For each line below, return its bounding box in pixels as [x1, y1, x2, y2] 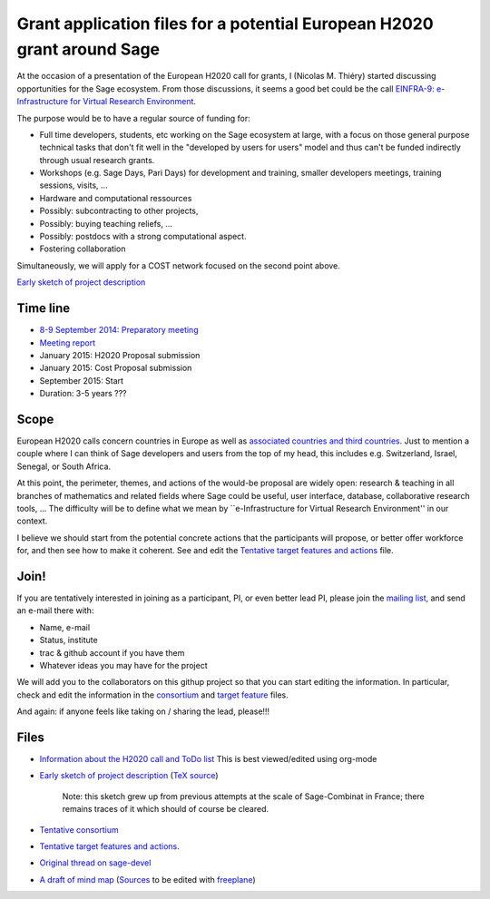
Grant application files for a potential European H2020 [16, 14, 435, 34]
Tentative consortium [39, 824, 120, 835]
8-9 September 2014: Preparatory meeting [39, 325, 199, 336]
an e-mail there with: [16, 605, 94, 616]
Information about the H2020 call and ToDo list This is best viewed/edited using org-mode [39, 754, 377, 765]
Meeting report [39, 337, 95, 348]
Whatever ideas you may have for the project [39, 660, 208, 670]
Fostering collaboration [39, 243, 126, 254]
